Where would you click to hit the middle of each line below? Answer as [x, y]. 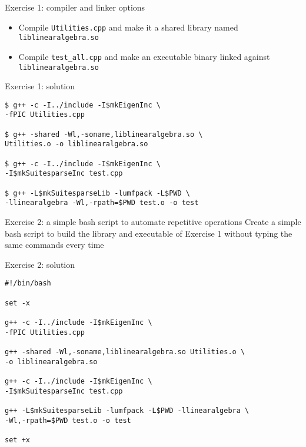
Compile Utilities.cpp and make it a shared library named [128, 27]
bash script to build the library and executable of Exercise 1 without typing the [149, 233]
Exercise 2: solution [40, 264]
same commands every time [54, 245]
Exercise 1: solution [40, 86]
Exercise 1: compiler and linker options [75, 7]
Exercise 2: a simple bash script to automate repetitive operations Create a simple [153, 222]
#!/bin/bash [28, 283]
